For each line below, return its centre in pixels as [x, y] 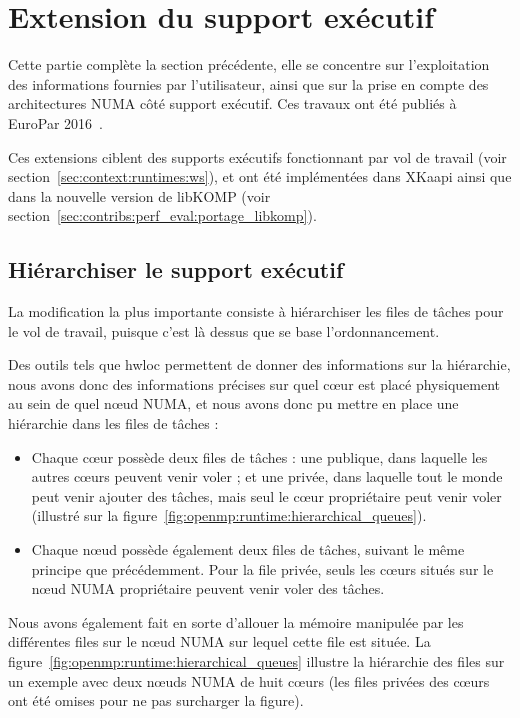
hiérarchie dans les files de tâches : [113, 423]
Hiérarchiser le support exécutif [176, 269]
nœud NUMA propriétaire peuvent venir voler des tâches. [208, 588]
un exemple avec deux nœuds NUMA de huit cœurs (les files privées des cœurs [249, 680]
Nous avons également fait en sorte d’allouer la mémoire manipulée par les [236, 621]
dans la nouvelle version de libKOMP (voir [139, 195]
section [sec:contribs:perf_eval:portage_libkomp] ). [162, 215]
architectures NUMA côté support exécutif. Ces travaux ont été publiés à [232, 103]
